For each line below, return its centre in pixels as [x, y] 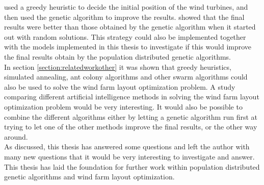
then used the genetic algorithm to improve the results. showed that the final [124, 17]
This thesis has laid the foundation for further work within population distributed [132, 166]
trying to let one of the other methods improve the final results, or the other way [131, 127]
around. [16, 136]
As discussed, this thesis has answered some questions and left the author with [127, 147]
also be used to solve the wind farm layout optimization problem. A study [120, 86]
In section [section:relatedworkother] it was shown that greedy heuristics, [118, 67]
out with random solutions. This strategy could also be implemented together [125, 36]
